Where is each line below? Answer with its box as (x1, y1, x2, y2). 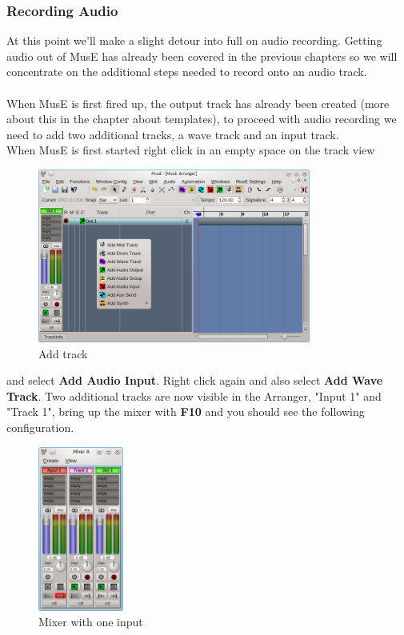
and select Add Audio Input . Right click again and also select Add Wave (6, 372, 383, 389)
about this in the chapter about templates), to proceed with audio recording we (6, 110, 397, 127)
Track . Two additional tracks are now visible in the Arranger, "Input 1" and (6, 387, 382, 404)
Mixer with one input (38, 613, 143, 630)
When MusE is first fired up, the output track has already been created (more (6, 94, 390, 111)
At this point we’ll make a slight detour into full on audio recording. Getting (6, 32, 382, 49)
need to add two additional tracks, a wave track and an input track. (6, 126, 339, 142)
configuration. (6, 418, 74, 435)
